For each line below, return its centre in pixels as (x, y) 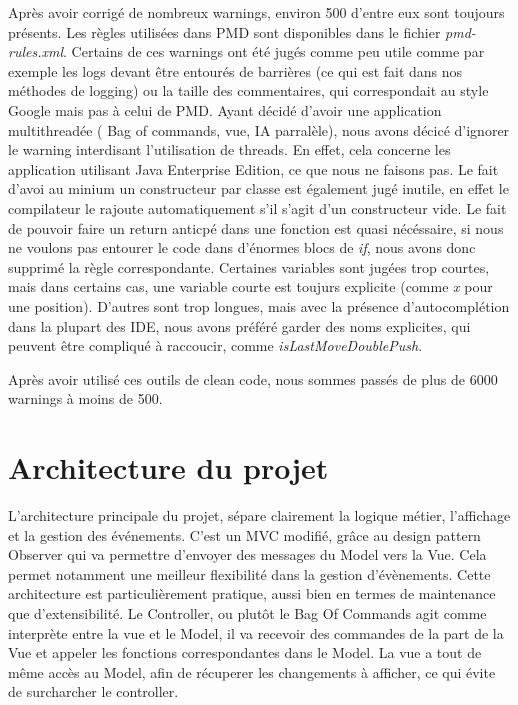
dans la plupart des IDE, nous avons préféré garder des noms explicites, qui (239, 325)
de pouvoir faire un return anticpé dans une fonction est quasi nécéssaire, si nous (256, 227)
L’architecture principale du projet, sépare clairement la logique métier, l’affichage (259, 515)
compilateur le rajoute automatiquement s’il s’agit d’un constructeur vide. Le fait (257, 207)
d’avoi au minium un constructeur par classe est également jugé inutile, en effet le (258, 188)
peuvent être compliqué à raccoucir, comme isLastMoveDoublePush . (215, 345)
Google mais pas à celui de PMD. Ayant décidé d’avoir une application (225, 109)
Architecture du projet (168, 467)
